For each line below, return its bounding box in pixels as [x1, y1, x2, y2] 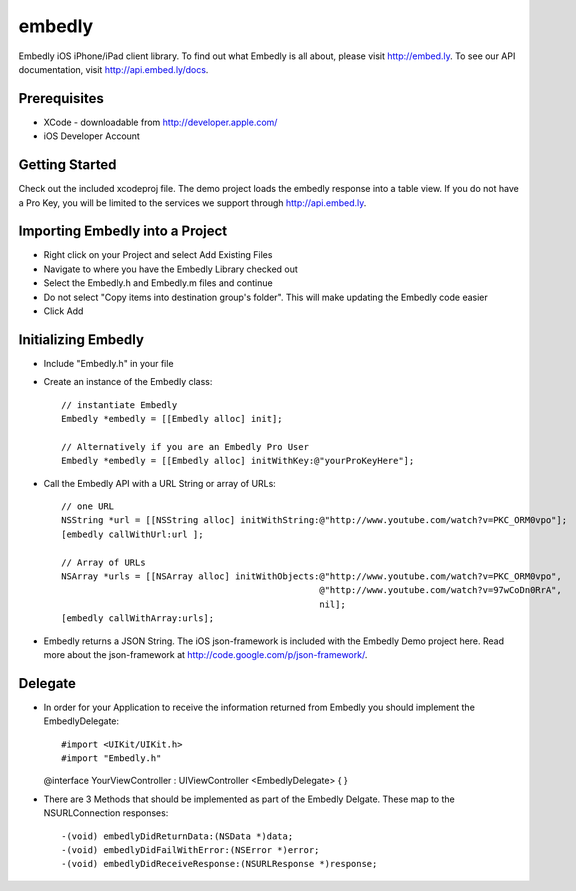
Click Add [43, 305, 84, 317]
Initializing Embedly [18, 331, 145, 348]
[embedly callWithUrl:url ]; [61, 528, 204, 540]
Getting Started [18, 156, 117, 174]
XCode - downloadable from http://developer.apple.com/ [43, 116, 278, 128]
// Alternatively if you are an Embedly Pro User [61, 441, 310, 452]
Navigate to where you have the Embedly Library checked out [43, 263, 299, 275]
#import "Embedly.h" [61, 753, 162, 764]
